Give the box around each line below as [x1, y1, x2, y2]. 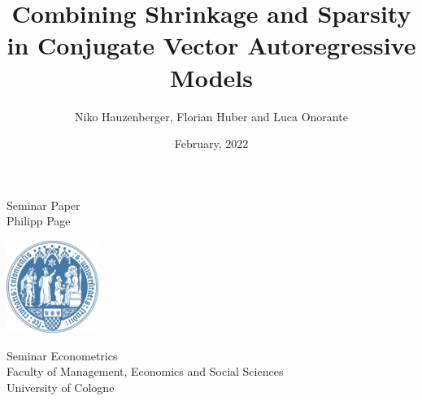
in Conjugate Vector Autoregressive [7, 28, 416, 62]
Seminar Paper [7, 196, 80, 213]
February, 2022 [174, 135, 249, 152]
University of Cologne [7, 379, 115, 396]
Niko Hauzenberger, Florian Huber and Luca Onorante [75, 107, 348, 124]
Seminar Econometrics [7, 347, 118, 364]
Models [170, 60, 253, 94]
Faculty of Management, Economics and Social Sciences [7, 363, 284, 380]
